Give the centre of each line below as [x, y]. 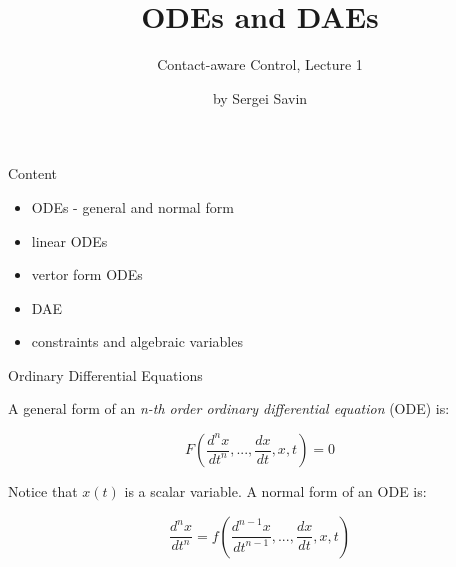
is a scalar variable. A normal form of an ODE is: [275, 491]
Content [32, 173]
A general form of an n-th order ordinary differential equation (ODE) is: [229, 408]
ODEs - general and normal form [132, 206]
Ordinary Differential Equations [105, 374]
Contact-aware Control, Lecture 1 [260, 64]
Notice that [43, 491]
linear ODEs [69, 240]
